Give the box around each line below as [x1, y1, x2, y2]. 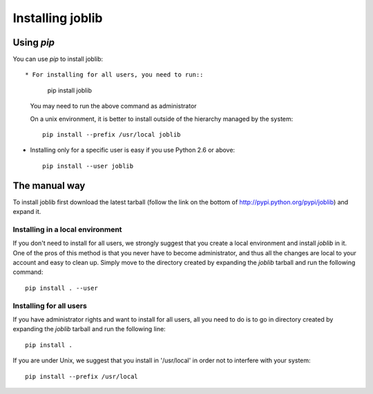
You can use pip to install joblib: [12, 55, 104, 63]
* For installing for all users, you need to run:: [25, 71, 204, 79]
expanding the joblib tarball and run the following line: [12, 325, 166, 333]
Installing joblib [12, 10, 103, 26]
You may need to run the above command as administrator [30, 102, 197, 110]
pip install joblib [47, 86, 93, 95]
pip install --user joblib [42, 162, 134, 170]
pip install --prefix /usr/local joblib [42, 131, 181, 139]
